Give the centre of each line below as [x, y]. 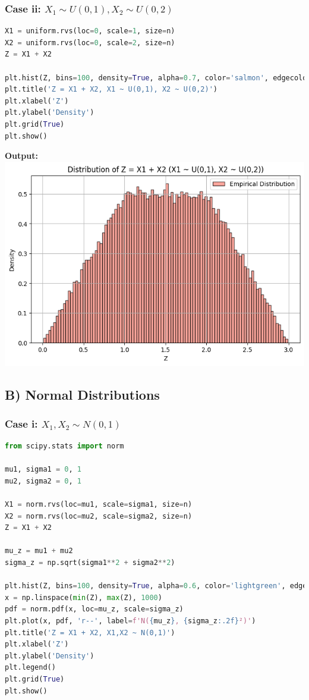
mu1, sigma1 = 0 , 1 [43, 470]
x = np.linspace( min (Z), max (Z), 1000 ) [83, 597]
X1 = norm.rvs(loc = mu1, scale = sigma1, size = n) [99, 505]
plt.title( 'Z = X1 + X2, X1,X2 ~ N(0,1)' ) [90, 632]
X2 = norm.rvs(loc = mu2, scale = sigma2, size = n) [99, 516]
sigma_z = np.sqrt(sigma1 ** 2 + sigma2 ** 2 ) [90, 563]
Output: [21, 156]
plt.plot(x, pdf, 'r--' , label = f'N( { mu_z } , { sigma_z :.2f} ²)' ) [130, 621]
